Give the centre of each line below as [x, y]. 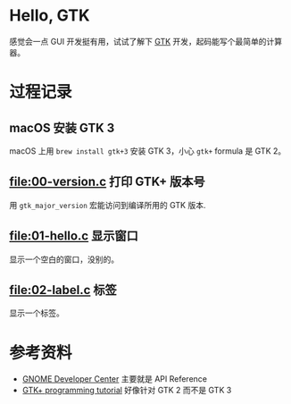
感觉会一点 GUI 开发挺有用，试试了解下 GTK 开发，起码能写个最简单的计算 [146, 41]
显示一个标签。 [37, 313]
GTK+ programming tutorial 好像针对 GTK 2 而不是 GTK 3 [127, 391]
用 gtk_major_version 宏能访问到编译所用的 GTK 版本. [108, 205]
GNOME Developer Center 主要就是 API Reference [115, 379]
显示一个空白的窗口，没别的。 [64, 259]
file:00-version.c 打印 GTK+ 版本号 [107, 182]
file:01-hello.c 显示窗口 [74, 236]
